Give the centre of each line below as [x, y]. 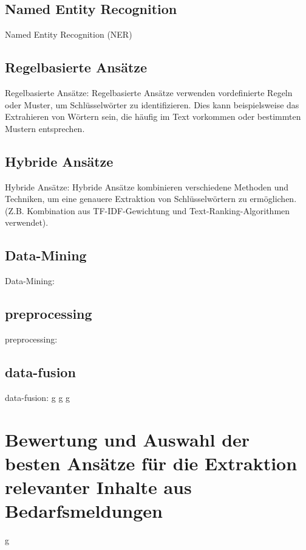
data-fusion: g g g [38, 397]
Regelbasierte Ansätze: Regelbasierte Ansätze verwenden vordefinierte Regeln [149, 92]
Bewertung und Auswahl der [127, 439]
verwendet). [27, 222]
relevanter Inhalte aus [98, 486]
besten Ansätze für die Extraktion [151, 463]
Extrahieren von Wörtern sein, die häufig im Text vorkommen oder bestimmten [153, 117]
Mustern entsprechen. [45, 128]
